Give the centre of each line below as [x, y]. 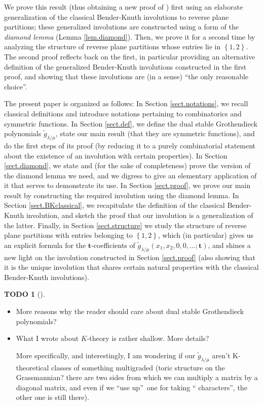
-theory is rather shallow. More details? [148, 338]
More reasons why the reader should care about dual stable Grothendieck [130, 311]
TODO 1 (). [25, 294]
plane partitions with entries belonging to [68, 235]
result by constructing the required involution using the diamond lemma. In [122, 195]
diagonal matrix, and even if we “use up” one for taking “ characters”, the [131, 387]
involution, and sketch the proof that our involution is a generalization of [140, 215]
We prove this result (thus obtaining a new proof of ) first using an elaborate [124, 7]
